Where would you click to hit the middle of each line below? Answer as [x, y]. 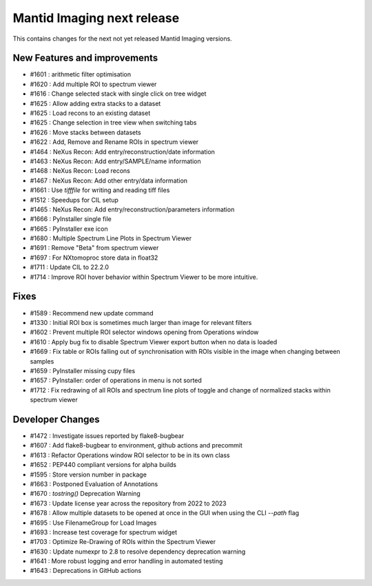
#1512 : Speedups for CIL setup [74, 200]
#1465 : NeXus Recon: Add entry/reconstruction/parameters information [132, 209]
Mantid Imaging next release [96, 18]
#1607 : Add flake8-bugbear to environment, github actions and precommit [136, 446]
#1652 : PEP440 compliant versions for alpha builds [103, 465]
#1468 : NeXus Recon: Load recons [80, 171]
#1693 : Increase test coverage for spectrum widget [103, 532]
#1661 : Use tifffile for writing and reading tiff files [100, 190]
